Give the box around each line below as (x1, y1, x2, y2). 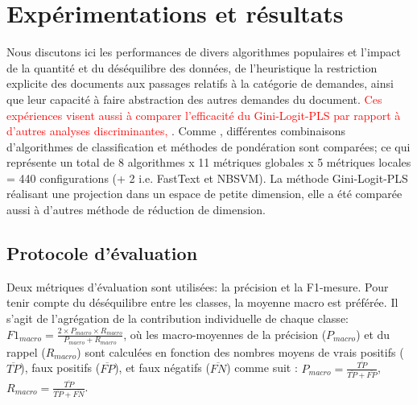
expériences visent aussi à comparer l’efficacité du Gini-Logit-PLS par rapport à (6, 106, 401, 123)
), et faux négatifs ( (114, 359, 210, 376)
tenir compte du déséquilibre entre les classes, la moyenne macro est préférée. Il (6, 294, 398, 311)
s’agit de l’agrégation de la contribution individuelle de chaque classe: (6, 310, 349, 327)
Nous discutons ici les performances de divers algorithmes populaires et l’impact (6, 43, 402, 60)
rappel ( (6, 343, 46, 360)
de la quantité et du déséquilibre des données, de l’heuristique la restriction (6, 59, 378, 76)
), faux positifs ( (20, 359, 101, 376)
